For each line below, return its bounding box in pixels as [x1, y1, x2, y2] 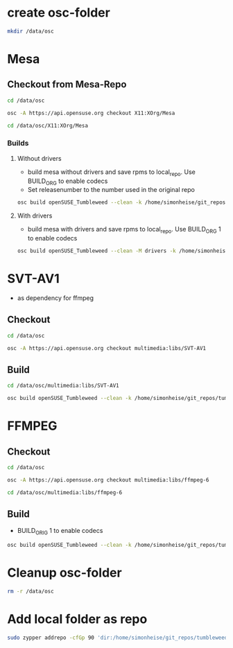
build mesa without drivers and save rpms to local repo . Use [27, 168, 196, 177]
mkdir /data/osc [7, 28, 54, 35]
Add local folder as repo [7, 611, 148, 627]
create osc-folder [7, 5, 111, 21]
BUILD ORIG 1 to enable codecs [17, 527, 103, 536]
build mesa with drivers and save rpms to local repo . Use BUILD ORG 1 [27, 225, 221, 235]
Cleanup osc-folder [7, 565, 123, 581]
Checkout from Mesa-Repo [7, 78, 127, 91]
